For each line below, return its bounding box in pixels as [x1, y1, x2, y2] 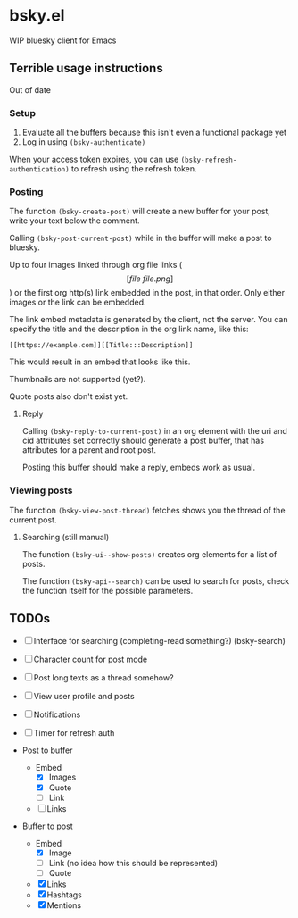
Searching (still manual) [21, 531, 110, 542]
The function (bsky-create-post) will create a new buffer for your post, [9, 206, 270, 217]
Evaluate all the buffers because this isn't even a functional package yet [21, 127, 287, 138]
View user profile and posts [33, 691, 136, 702]
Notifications [33, 709, 81, 720]
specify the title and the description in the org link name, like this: [9, 323, 249, 335]
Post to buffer [21, 745, 73, 755]
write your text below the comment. [9, 215, 140, 226]
